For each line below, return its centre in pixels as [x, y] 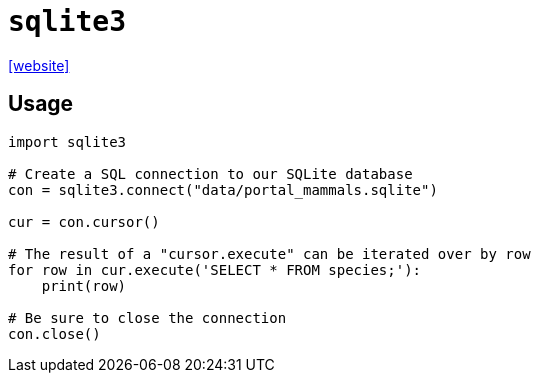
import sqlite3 [67, 141]
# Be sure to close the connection [147, 317]
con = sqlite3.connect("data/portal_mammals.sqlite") [223, 189]
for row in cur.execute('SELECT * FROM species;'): [215, 269]
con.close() [54, 333]
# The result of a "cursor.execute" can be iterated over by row [269, 253]
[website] [39, 65]
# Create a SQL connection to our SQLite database [210, 173]
